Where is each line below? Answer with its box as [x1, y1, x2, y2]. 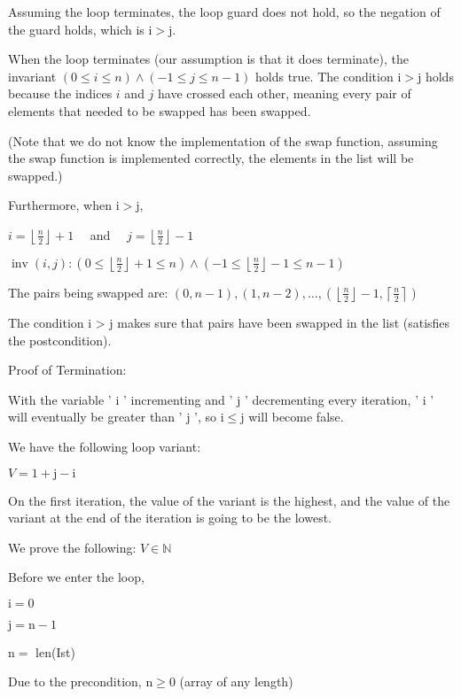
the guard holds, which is [8, 19, 145, 38]
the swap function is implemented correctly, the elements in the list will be [8, 149, 414, 167]
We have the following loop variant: [8, 437, 201, 455]
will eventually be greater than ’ [8, 407, 183, 426]
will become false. [248, 407, 344, 426]
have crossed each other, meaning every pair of [158, 84, 411, 103]
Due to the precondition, [8, 672, 142, 691]
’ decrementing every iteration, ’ [244, 390, 419, 408]
